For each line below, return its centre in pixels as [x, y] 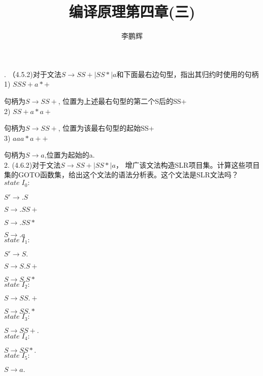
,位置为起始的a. [70, 155]
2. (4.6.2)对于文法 [32, 164]
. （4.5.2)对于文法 [33, 74]
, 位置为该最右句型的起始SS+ [106, 128]
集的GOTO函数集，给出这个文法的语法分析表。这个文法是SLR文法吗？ [121, 175]
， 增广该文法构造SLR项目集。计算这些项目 [188, 164]
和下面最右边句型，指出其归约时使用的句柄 [188, 74]
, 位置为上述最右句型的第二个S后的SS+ [122, 101]
